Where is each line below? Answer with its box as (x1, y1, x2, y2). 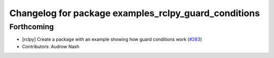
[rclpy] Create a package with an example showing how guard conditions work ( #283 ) (22, 36, 202, 42)
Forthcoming (9, 22, 54, 31)
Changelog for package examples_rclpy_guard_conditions (9, 8, 260, 19)
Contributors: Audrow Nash (22, 43, 80, 49)
